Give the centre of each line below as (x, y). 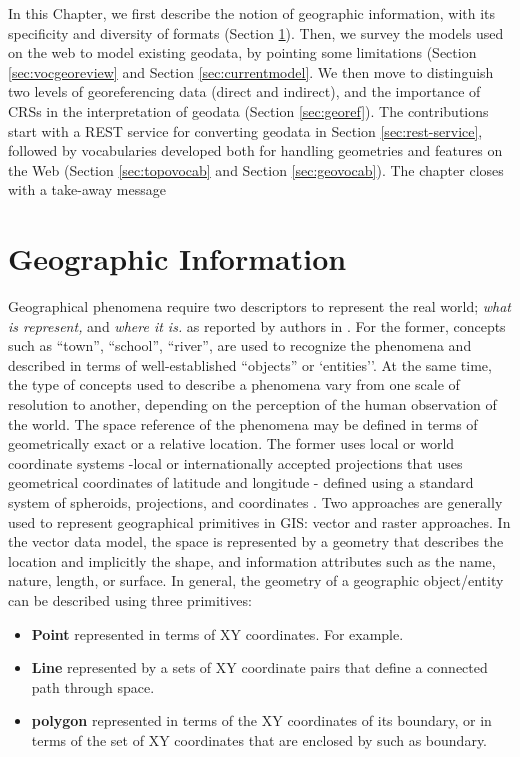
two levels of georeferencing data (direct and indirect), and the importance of (244, 91)
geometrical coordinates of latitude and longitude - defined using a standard (241, 482)
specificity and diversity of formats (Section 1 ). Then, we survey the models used (256, 32)
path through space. (93, 686)
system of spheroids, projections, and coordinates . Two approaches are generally (255, 502)
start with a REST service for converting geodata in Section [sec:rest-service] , (245, 130)
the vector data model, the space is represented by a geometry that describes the (256, 541)
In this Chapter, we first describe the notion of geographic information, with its (252, 13)
